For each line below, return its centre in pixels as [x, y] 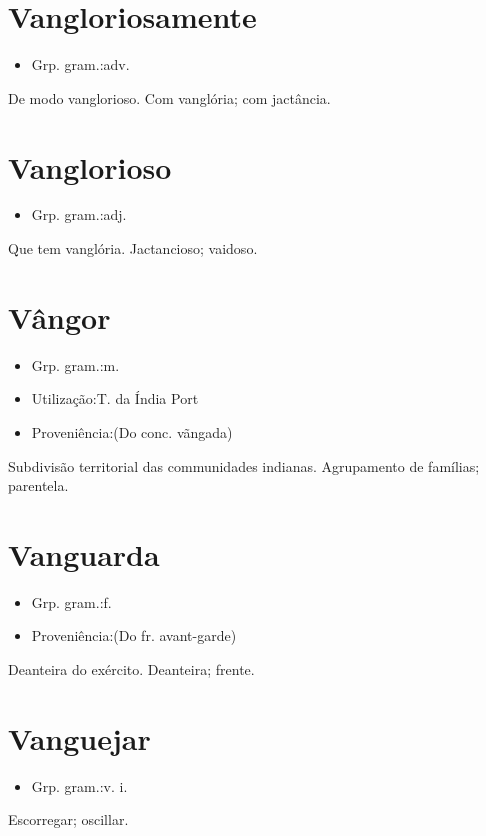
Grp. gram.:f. [71, 601]
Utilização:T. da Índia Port [115, 398]
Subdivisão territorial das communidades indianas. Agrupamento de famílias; [244, 465]
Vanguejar [79, 737]
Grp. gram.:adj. [79, 214]
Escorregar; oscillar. [68, 819]
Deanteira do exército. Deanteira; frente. [131, 669]
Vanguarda [84, 553]
